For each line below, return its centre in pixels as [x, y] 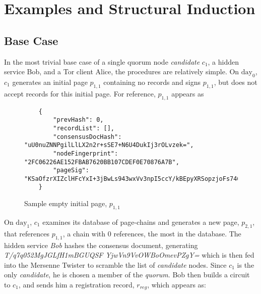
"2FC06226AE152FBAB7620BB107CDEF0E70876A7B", [102, 162]
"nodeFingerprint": [86, 153]
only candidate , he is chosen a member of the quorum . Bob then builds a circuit [127, 275]
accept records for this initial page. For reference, [80, 93]
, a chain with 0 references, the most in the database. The [152, 233]
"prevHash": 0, [78, 120]
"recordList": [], [84, 128]
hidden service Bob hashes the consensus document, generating [101, 245]
